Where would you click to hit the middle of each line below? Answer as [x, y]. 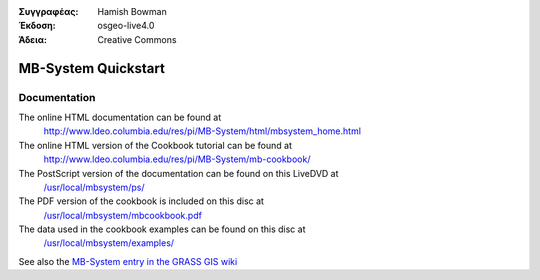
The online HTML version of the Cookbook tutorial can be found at [155, 145]
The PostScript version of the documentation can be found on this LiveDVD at [178, 173]
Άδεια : [32, 39]
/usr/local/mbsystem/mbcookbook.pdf [122, 215]
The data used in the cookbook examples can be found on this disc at [162, 229]
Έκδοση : [37, 26]
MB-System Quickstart [91, 68]
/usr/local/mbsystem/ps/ [94, 187]
